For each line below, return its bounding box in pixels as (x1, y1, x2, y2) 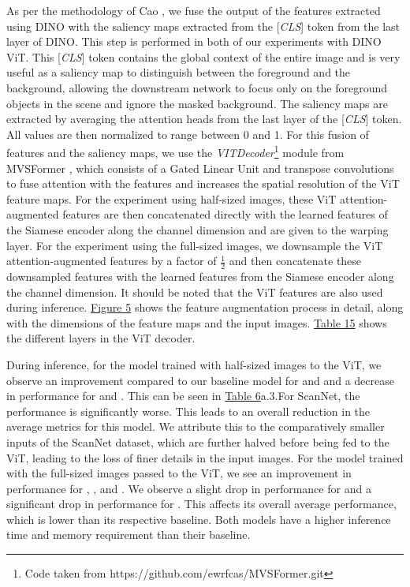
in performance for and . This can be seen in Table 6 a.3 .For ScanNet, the (6, 387, 360, 404)
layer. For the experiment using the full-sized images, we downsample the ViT (6, 237, 383, 253)
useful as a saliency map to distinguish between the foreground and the (6, 64, 351, 80)
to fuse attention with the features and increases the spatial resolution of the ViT (6, 175, 400, 192)
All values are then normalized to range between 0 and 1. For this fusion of (6, 125, 369, 142)
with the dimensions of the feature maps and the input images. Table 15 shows (6, 314, 387, 331)
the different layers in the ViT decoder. (6, 330, 196, 346)
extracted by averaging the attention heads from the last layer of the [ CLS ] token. (6, 110, 402, 127)
